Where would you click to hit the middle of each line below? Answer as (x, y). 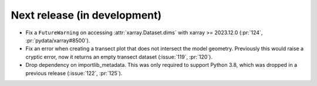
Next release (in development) (86, 15)
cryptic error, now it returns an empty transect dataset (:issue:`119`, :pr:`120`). (119, 57)
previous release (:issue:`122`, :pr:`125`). (74, 73)
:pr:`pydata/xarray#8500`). (58, 40)
